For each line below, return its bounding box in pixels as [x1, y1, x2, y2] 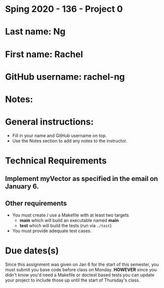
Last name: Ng [5, 26, 66, 37]
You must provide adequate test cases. [12, 228, 92, 234]
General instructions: [5, 116, 94, 128]
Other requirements [5, 199, 67, 208]
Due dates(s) [5, 245, 59, 256]
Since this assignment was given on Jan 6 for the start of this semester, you [5, 261, 159, 267]
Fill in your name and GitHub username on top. [12, 132, 107, 139]
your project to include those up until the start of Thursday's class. [5, 277, 140, 283]
